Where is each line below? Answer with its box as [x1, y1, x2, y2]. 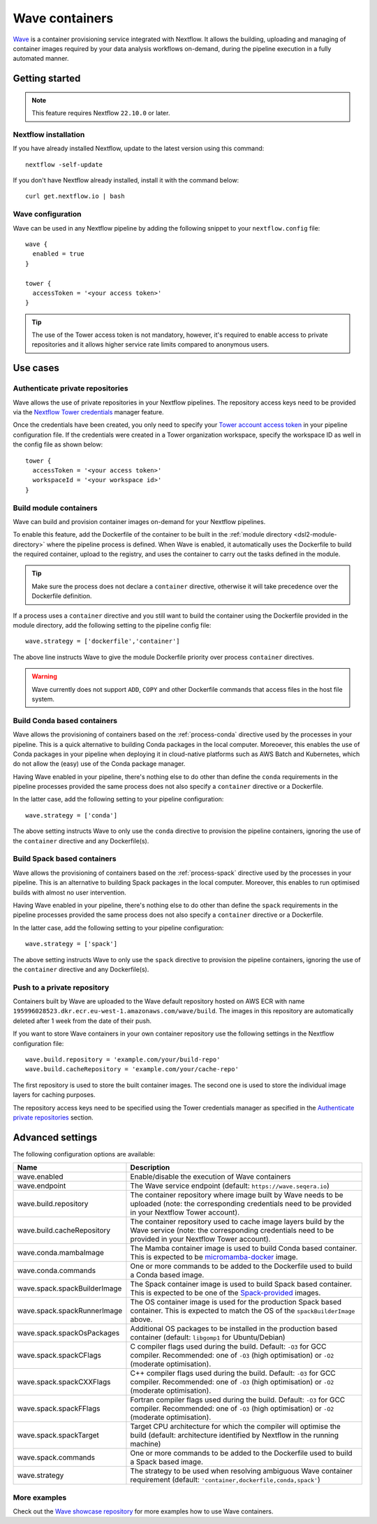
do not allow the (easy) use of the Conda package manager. [13, 760, 186, 768]
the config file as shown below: [13, 440, 103, 449]
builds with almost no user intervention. [13, 888, 127, 897]
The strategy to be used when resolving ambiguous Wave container [130, 1466, 353, 1476]
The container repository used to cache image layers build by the [130, 1217, 345, 1226]
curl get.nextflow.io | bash [25, 192, 125, 201]
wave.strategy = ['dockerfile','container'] [25, 637, 181, 646]
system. [31, 695, 55, 703]
